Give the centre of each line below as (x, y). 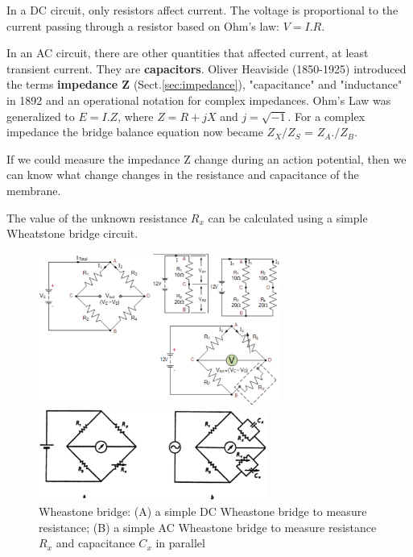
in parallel (180, 543)
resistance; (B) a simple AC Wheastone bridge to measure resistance (208, 527)
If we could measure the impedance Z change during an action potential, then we (206, 158)
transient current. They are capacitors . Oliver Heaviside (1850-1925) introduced (206, 68)
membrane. (34, 190)
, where (136, 116)
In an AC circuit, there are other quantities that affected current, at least (188, 53)
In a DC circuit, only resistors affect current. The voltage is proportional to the (202, 10)
